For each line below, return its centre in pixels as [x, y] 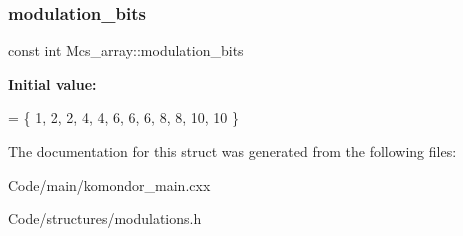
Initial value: [52, 83]
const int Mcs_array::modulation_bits [126, 50]
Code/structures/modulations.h [105, 218]
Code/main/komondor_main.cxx [109, 184]
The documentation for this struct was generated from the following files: [232, 151]
